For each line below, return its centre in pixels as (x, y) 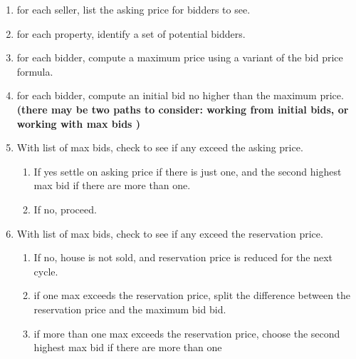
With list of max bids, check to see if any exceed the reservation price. (170, 233)
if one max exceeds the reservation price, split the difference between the (192, 295)
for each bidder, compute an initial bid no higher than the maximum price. (180, 95)
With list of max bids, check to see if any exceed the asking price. (160, 147)
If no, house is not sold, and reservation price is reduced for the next (183, 257)
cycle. (46, 271)
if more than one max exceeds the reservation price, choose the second (187, 333)
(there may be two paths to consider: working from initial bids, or (183, 109)
